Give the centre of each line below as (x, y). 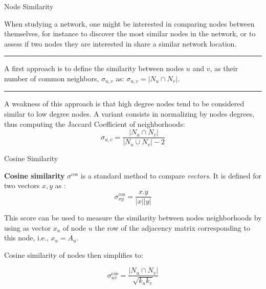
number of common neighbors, (52, 78)
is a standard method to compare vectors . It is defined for (171, 175)
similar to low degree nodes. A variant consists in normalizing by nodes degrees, (129, 114)
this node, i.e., (26, 238)
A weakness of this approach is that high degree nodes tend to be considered (124, 104)
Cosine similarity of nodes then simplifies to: (74, 254)
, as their (224, 68)
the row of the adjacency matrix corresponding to (172, 227)
